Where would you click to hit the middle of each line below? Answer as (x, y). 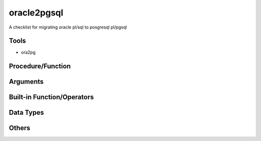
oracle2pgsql (36, 13)
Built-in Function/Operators (51, 97)
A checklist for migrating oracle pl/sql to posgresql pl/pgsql (68, 27)
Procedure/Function (40, 66)
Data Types (27, 113)
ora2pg (28, 52)
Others (20, 128)
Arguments (26, 82)
